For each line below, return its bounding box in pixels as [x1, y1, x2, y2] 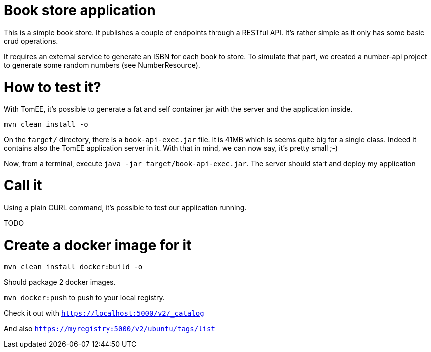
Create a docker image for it [4, 236, 192, 254]
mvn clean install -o [4, 120, 88, 129]
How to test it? [4, 78, 101, 96]
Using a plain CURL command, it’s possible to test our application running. [4, 203, 247, 212]
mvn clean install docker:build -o [4, 263, 143, 271]
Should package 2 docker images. [4, 278, 116, 287]
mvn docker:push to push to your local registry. [4, 293, 165, 302]
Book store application [4, 2, 156, 19]
